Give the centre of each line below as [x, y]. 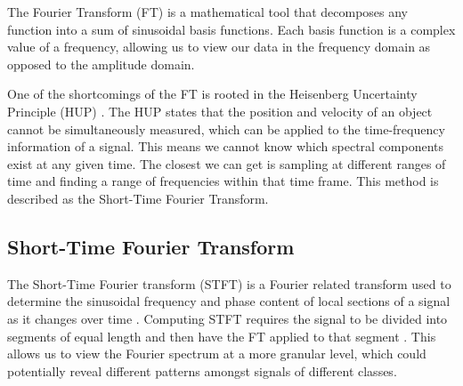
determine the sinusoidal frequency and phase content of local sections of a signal [229, 301]
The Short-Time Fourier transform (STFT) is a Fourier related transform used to [229, 283]
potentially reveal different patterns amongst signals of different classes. [202, 370]
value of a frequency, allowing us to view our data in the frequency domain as [219, 47]
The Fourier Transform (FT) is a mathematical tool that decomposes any [208, 12]
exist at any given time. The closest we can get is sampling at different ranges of [227, 163]
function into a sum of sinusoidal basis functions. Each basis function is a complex [231, 29]
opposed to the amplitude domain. [101, 64]
